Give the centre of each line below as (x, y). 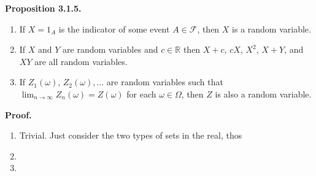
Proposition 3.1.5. (43, 8)
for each (141, 94)
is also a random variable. (263, 94)
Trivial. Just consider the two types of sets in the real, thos (131, 135)
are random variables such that (165, 82)
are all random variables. (81, 61)
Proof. (18, 114)
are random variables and (110, 49)
